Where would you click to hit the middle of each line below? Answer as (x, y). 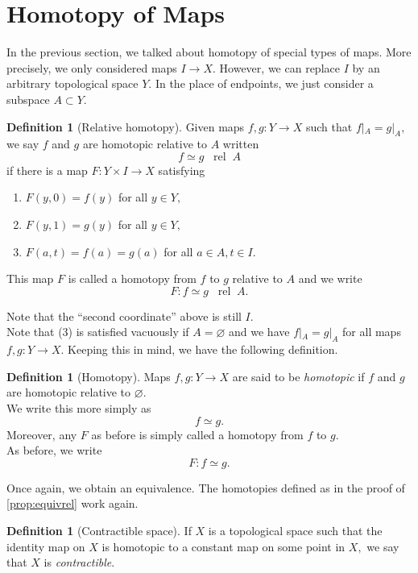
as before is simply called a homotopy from (197, 434)
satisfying (182, 170)
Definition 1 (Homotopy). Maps (89, 376)
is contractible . (79, 562)
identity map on (46, 546)
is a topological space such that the (295, 530)
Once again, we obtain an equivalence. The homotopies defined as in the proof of (206, 487)
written (241, 144)
